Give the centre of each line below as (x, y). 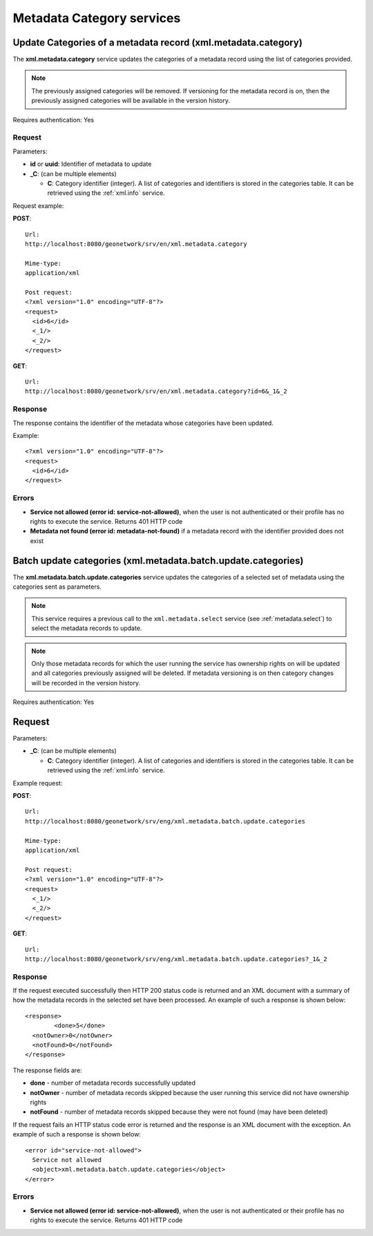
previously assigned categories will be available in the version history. (131, 101)
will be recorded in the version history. (86, 683)
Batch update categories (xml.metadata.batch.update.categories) (158, 561)
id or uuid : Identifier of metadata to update (91, 164)
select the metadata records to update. (87, 628)
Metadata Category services (97, 18)
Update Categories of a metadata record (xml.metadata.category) (158, 42)
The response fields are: (47, 1070)
